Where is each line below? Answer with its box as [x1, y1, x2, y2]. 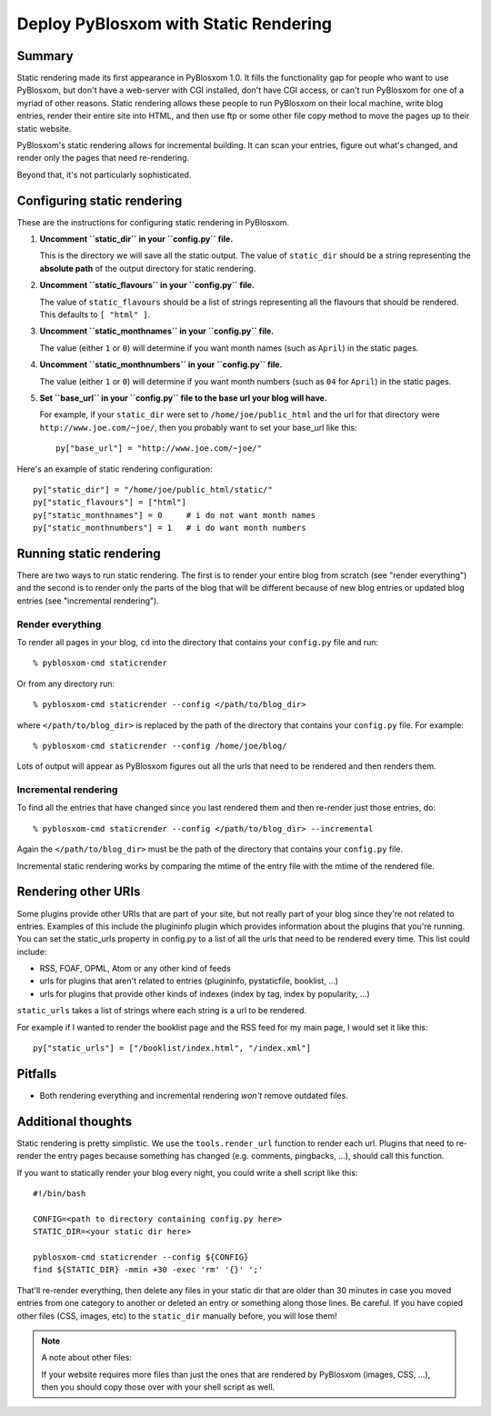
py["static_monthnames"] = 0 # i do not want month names [33, 510, 316, 520]
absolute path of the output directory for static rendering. [39, 263, 256, 274]
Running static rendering [16, 545, 161, 561]
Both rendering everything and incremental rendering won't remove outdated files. [39, 1090, 349, 1101]
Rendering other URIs [16, 884, 141, 900]
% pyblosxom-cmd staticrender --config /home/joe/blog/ [33, 741, 287, 751]
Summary [16, 48, 74, 64]
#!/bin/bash [33, 1189, 86, 1199]
